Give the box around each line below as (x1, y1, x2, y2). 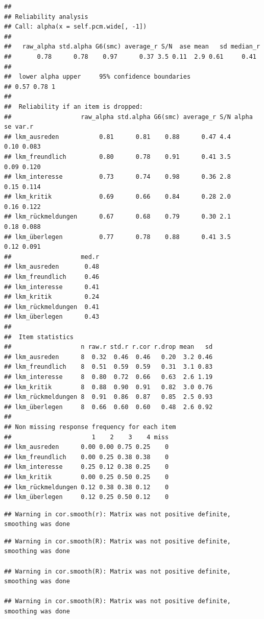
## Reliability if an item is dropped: (4, 103, 143, 110)
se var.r (4, 123, 34, 131)
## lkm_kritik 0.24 (4, 293, 100, 301)
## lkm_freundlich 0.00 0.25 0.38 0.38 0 (4, 453, 169, 461)
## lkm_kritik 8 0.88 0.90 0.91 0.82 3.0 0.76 (4, 383, 213, 391)
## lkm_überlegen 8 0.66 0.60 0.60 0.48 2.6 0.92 (4, 403, 213, 411)
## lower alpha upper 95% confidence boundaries (4, 73, 191, 81)
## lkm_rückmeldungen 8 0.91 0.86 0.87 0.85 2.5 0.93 (4, 393, 213, 401)
